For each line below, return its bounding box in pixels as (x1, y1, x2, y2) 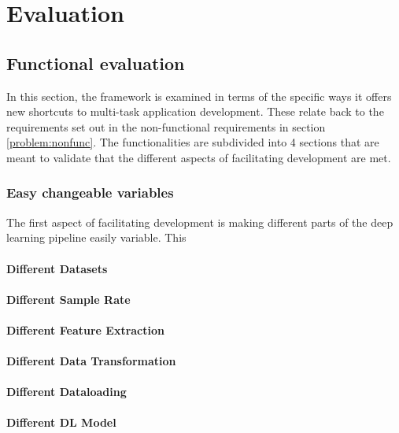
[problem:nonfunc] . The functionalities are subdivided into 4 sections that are (6, 134, 379, 150)
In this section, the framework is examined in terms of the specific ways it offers (6, 87, 392, 104)
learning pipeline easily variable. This (6, 229, 187, 246)
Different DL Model (6, 414, 116, 431)
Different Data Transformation (6, 353, 176, 369)
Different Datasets (6, 260, 108, 276)
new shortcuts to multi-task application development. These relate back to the (6, 103, 384, 120)
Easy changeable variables (6, 183, 174, 202)
